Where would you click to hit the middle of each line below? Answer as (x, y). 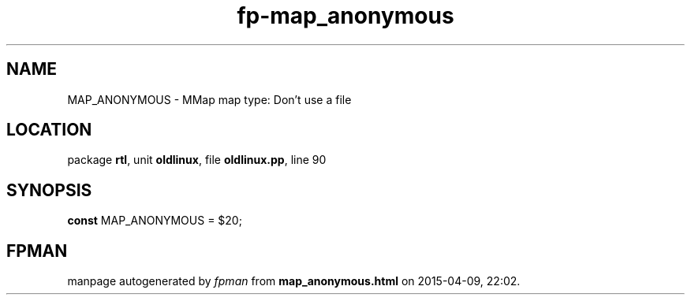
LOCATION (49, 130)
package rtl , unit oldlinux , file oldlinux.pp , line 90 (197, 160)
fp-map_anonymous (345, 16)
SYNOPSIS (49, 190)
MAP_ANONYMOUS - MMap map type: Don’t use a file (209, 99)
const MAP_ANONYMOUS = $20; (155, 221)
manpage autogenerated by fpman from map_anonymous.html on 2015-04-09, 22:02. (294, 281)
